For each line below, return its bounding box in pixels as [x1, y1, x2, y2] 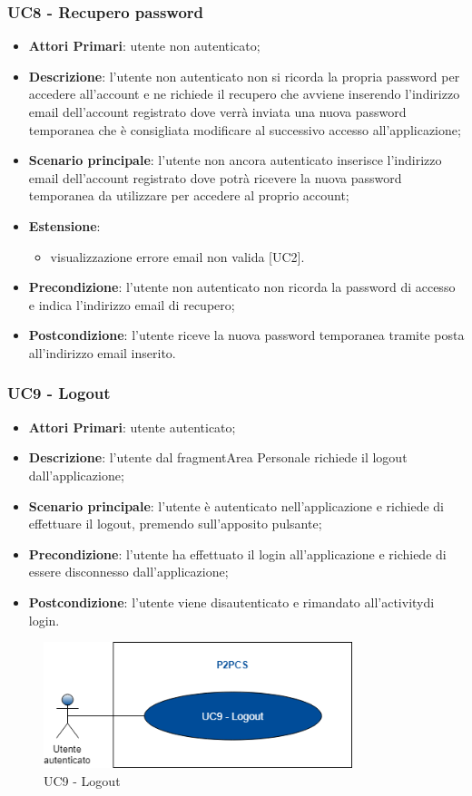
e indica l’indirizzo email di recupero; [28, 295, 235, 314]
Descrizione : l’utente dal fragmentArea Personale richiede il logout [28, 448, 408, 467]
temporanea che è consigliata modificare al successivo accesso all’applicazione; [28, 120, 461, 139]
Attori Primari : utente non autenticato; [28, 36, 261, 55]
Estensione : [28, 216, 101, 235]
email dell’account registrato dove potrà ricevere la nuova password [28, 168, 402, 187]
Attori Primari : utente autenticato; [28, 417, 236, 436]
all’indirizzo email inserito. [28, 343, 176, 362]
